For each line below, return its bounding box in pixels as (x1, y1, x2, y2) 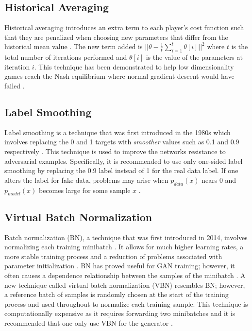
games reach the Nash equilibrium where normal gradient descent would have (4, 71, 235, 81)
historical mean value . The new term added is (4, 41, 143, 52)
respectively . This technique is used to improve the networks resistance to (4, 146, 226, 156)
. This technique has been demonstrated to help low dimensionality (34, 61, 234, 71)
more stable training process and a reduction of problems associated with (4, 251, 222, 261)
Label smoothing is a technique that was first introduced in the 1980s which (4, 127, 231, 137)
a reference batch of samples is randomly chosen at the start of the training (4, 289, 229, 299)
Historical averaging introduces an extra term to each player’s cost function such (4, 22, 244, 33)
